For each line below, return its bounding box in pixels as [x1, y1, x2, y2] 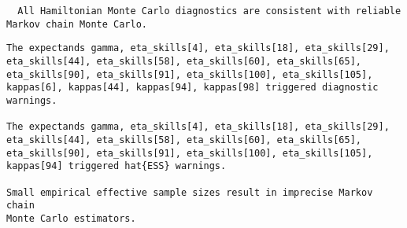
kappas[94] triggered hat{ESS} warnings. [6, 160, 227, 172]
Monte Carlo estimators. [6, 212, 136, 224]
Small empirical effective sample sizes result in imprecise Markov [6, 186, 373, 198]
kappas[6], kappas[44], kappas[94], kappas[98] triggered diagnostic [6, 82, 379, 94]
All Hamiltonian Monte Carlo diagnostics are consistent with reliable [17, 6, 401, 17]
